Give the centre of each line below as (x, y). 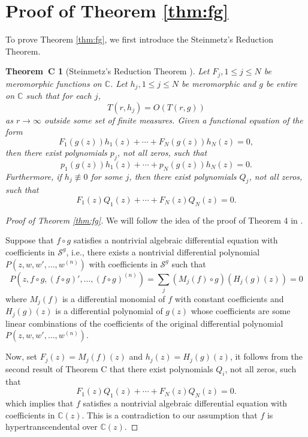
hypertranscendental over (52, 427)
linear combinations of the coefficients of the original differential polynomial (144, 323)
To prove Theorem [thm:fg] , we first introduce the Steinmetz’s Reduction (139, 39)
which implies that (40, 403)
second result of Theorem (52, 368)
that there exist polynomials (161, 368)
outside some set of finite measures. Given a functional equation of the (173, 120)
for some (107, 176)
